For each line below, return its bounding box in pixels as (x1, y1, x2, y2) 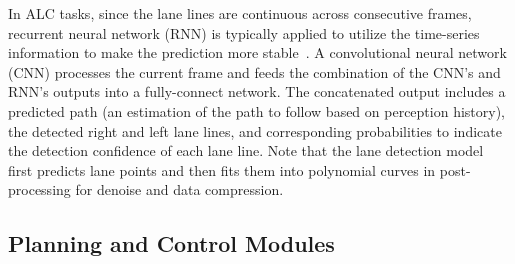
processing (8, 179, 71, 200)
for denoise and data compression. (75, 179, 284, 200)
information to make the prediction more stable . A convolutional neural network (8, 42, 507, 63)
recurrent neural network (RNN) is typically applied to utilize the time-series (8, 22, 480, 43)
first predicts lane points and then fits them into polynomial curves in (8, 159, 436, 180)
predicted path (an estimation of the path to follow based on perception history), (8, 100, 505, 121)
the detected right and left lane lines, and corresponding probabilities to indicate (8, 120, 502, 141)
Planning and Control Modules (8, 228, 335, 259)
